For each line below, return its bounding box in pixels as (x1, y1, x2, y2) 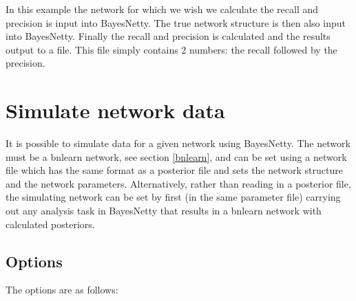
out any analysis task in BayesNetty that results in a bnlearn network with (6, 203, 322, 218)
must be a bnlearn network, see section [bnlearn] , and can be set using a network (6, 149, 347, 164)
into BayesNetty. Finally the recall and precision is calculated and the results (6, 29, 331, 43)
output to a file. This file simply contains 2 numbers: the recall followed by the (6, 42, 337, 56)
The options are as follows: (6, 282, 118, 297)
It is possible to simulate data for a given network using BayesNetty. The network (6, 136, 350, 150)
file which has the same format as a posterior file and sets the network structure (6, 163, 343, 177)
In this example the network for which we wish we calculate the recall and (6, 2, 319, 16)
